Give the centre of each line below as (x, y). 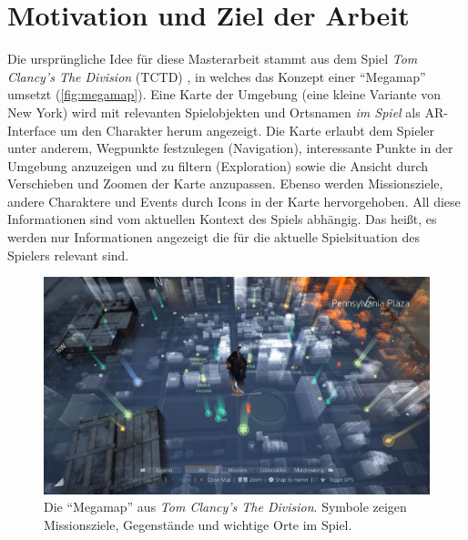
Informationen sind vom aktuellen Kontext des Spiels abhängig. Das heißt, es (222, 219)
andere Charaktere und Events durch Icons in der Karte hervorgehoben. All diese (234, 201)
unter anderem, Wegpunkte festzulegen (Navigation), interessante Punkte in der (230, 148)
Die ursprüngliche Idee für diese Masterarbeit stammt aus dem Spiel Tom (213, 59)
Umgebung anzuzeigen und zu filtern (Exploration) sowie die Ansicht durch (218, 165)
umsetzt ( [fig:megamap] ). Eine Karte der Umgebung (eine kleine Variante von (224, 94)
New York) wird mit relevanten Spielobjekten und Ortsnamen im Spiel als (214, 112)
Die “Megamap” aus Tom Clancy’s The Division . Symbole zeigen (225, 507)
